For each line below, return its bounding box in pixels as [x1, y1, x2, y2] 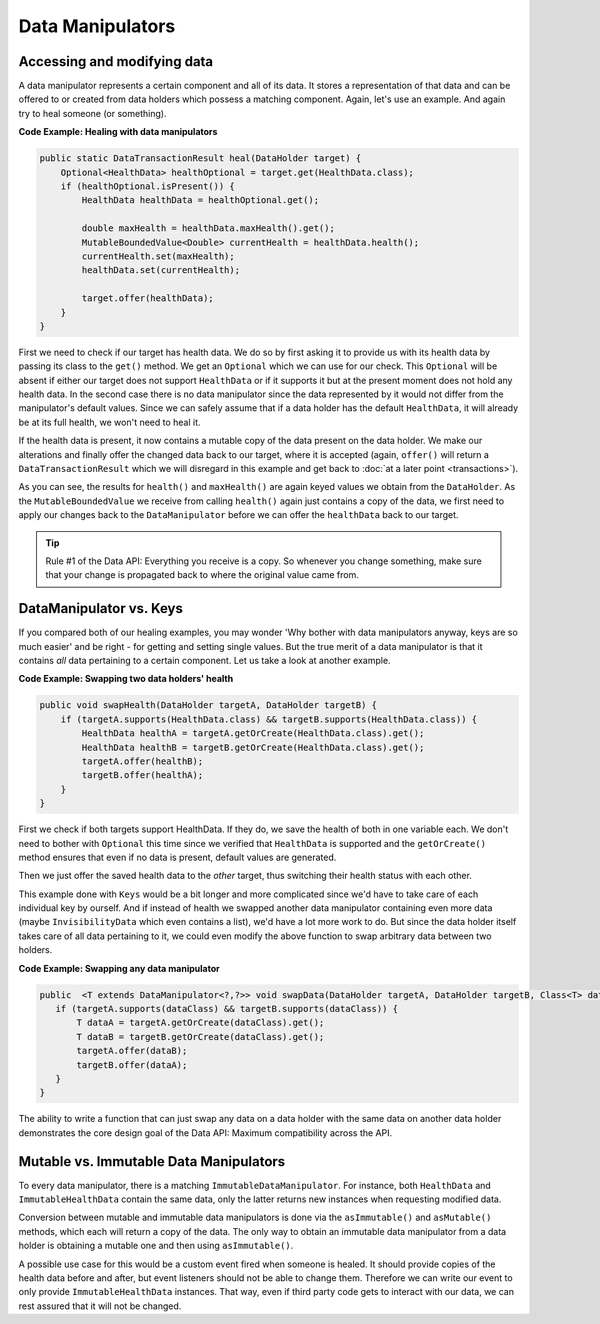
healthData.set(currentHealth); [81, 265, 240, 276]
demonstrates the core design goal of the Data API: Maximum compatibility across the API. [18, 1126, 393, 1139]
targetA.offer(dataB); [76, 1045, 188, 1057]
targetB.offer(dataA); [76, 1059, 188, 1070]
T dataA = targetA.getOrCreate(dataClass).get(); [76, 1017, 325, 1029]
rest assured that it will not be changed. [18, 1300, 182, 1312]
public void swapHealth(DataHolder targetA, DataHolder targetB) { [39, 700, 378, 711]
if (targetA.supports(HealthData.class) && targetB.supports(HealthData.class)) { [60, 713, 478, 725]
